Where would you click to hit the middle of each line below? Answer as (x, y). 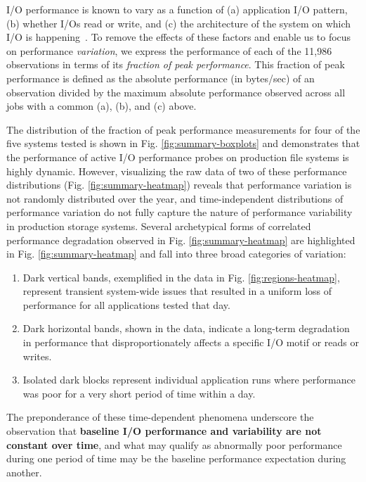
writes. (37, 356)
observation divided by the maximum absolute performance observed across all (176, 92)
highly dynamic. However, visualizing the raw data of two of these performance (177, 171)
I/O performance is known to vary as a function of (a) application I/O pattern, (177, 9)
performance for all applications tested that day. (126, 304)
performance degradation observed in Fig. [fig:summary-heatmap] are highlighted (181, 240)
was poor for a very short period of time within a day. (139, 393)
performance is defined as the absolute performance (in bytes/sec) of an (161, 78)
